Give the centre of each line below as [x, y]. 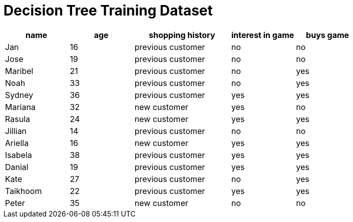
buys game [328, 35]
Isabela [19, 155]
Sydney [19, 95]
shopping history [182, 35]
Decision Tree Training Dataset [108, 10]
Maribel [19, 71]
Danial [17, 167]
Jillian [16, 131]
